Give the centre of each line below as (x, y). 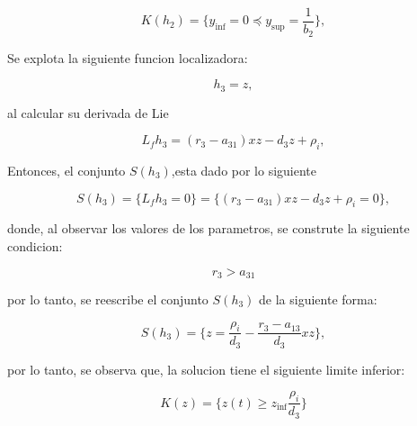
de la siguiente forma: (318, 299)
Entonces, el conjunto (67, 170)
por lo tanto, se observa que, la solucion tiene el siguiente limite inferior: (206, 369)
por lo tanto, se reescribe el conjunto (108, 299)
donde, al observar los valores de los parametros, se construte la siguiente (208, 228)
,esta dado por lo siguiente (244, 170)
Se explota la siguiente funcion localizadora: (128, 57)
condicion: (35, 245)
